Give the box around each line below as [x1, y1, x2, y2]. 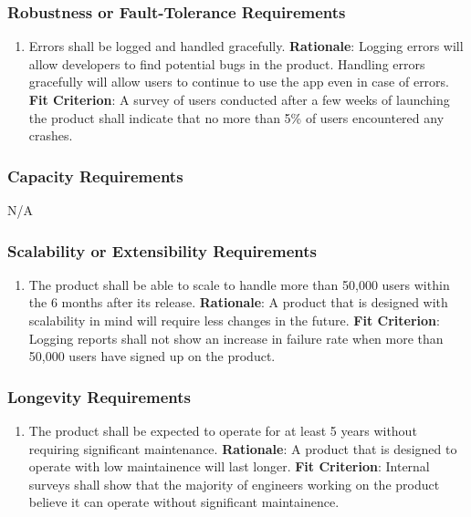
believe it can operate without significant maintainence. [28, 492, 340, 512]
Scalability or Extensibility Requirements [7, 239, 317, 262]
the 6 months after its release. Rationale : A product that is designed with [28, 293, 448, 312]
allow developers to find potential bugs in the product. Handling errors [28, 54, 425, 73]
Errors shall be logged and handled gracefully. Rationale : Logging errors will [28, 36, 464, 56]
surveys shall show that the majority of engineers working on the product [28, 474, 440, 493]
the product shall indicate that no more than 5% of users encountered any [28, 108, 445, 127]
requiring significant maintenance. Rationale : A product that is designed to [28, 439, 457, 458]
